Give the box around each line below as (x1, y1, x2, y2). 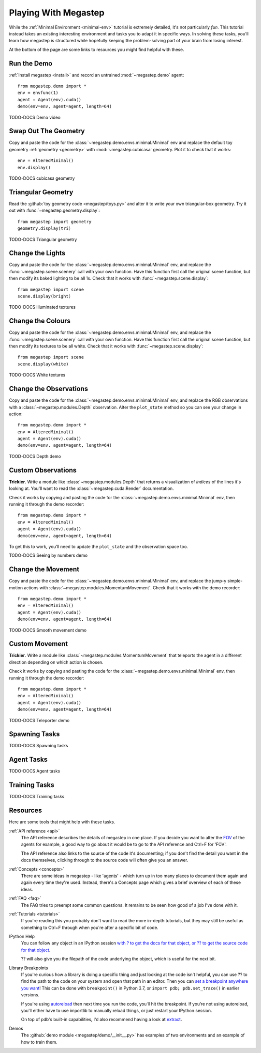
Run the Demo (9, 59, 53, 67)
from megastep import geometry (17, 219, 92, 224)
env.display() (17, 165, 51, 170)
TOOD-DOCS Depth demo (9, 453, 61, 459)
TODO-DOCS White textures (9, 372, 66, 378)
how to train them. (21, 1039, 58, 1045)
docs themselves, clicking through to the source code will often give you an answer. (21, 857, 188, 863)
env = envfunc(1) (17, 90, 58, 95)
